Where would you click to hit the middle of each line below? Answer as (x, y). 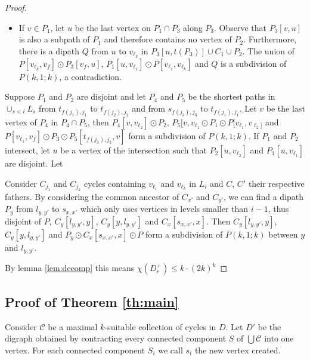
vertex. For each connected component (75, 350)
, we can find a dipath (263, 197)
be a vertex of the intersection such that (134, 150)
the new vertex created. (238, 350)
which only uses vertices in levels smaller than (164, 209)
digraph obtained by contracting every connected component (116, 338)
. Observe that (241, 27)
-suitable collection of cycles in (160, 326)
